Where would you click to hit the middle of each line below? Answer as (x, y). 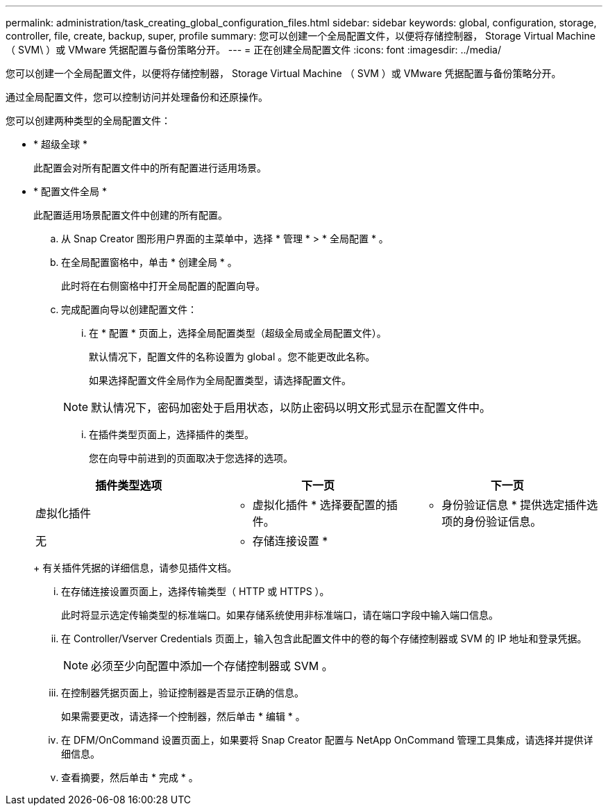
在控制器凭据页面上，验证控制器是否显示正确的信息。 (183, 693)
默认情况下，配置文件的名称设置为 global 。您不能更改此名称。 (232, 357)
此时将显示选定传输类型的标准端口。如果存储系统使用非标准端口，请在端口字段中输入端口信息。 (280, 615)
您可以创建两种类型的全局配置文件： (88, 120)
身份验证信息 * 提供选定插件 (514, 505)
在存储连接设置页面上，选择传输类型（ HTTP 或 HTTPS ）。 (195, 591)
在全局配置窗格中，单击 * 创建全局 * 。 (149, 262)
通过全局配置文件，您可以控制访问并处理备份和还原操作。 (137, 97)
